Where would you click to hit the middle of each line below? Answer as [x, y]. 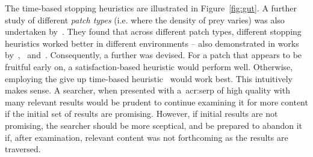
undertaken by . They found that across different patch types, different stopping [153, 31]
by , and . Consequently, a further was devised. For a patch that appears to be [153, 55]
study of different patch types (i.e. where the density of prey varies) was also [145, 19]
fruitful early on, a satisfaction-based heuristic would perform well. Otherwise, [149, 66]
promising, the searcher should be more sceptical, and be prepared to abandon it [154, 125]
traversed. [23, 149]
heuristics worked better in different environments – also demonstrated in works [152, 43]
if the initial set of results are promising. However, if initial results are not [141, 114]
